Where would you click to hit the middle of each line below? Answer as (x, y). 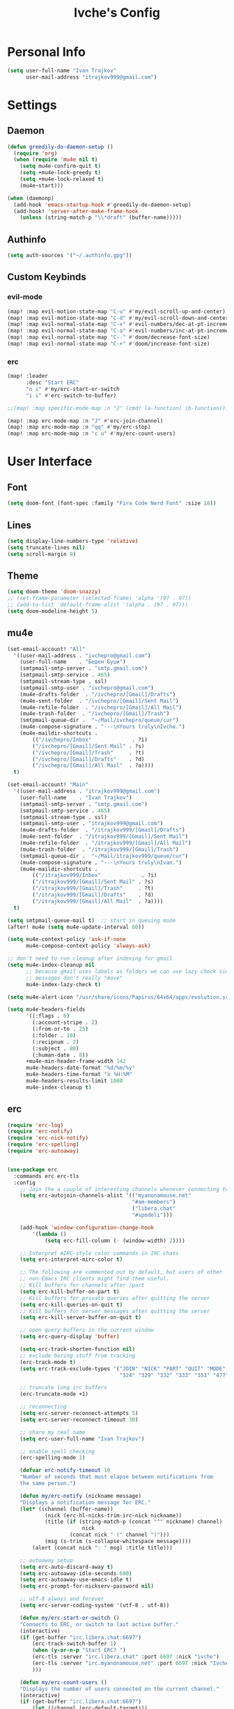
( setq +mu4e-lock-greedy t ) (60, 173)
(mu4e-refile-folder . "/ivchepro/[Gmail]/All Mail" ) (101, 707)
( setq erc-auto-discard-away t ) (67, 1567)
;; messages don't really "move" (74, 978)
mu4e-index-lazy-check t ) (63, 984)
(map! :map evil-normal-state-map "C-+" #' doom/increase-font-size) (109, 344)
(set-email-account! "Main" (48, 785)
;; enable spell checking (57, 1451)
